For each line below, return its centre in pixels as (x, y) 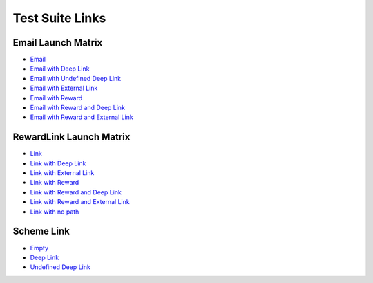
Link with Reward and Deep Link (76, 192)
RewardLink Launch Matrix (71, 137)
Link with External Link (62, 173)
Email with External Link (64, 88)
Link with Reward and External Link (80, 202)
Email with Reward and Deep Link (78, 108)
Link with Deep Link (58, 163)
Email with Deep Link (60, 69)
